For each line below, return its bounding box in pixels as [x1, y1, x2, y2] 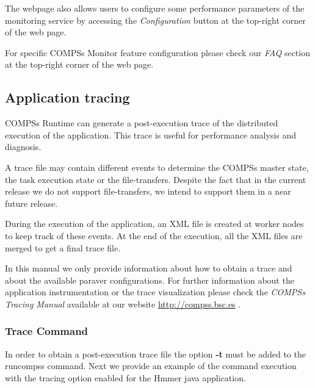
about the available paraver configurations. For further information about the [5, 273, 294, 286]
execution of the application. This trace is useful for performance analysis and [5, 128, 296, 141]
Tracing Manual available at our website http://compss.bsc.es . [5, 297, 241, 310]
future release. [5, 196, 58, 209]
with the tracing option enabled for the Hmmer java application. [5, 371, 246, 384]
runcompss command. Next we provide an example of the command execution [5, 359, 297, 372]
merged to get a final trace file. [5, 241, 121, 254]
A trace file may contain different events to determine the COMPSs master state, [5, 160, 309, 173]
